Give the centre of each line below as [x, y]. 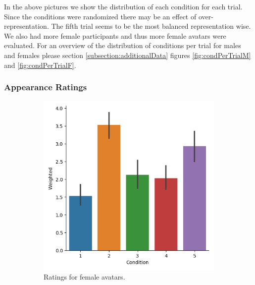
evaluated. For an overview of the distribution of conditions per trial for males [123, 45]
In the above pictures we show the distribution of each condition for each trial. [123, 6]
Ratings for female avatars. [84, 277]
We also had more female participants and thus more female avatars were [115, 35]
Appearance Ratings [46, 87]
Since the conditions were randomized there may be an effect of [100, 16]
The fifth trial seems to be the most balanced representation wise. [151, 26]
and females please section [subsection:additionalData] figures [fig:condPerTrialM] [127, 55]
